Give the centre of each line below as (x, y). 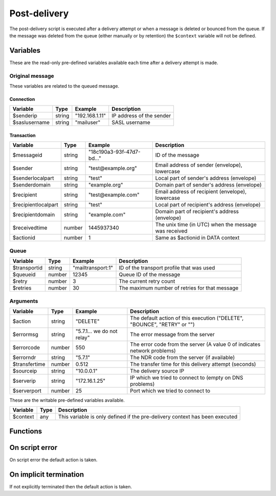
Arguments (24, 301)
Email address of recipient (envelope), (201, 192)
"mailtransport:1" (93, 268)
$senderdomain (31, 185)
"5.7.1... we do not (96, 331)
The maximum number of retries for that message (179, 288)
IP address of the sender (141, 116)
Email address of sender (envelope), (199, 165)
